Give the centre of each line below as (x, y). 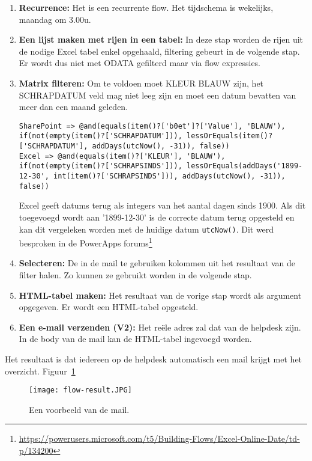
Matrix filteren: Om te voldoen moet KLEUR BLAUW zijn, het (141, 83)
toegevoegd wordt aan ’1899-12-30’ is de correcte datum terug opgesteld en (157, 217)
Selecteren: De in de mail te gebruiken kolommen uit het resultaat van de (157, 263)
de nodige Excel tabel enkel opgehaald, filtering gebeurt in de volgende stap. (159, 51)
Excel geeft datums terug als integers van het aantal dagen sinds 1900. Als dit (162, 205)
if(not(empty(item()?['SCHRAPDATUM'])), (100, 136)
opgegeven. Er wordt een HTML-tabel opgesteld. (109, 307)
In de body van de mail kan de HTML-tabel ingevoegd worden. (135, 339)
